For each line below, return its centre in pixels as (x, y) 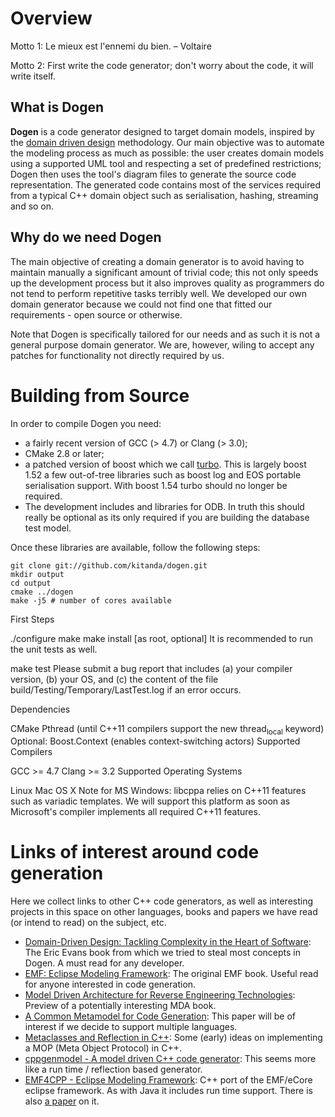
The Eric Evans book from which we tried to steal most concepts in (163, 953)
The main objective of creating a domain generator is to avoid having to (157, 261)
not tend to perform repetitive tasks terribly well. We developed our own (158, 293)
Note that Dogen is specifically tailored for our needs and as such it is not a (165, 334)
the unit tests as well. (54, 649)
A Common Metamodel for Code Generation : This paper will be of (160, 1016)
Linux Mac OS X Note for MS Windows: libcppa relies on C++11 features (158, 791)
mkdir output (37, 574)
